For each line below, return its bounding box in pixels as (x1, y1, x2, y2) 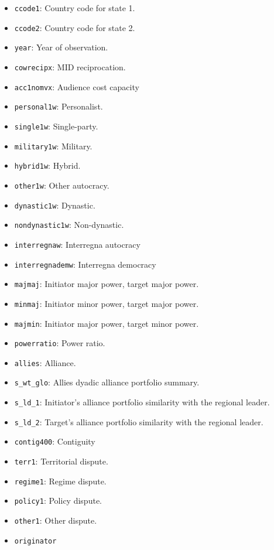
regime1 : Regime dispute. (14, 474, 107, 487)
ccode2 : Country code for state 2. (14, 21, 135, 33)
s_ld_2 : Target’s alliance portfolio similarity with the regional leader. (14, 415, 263, 428)
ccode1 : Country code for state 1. (14, 2, 135, 13)
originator (14, 537, 57, 545)
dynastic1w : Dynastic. (14, 199, 95, 211)
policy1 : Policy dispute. (14, 494, 102, 507)
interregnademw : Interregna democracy (14, 258, 156, 270)
